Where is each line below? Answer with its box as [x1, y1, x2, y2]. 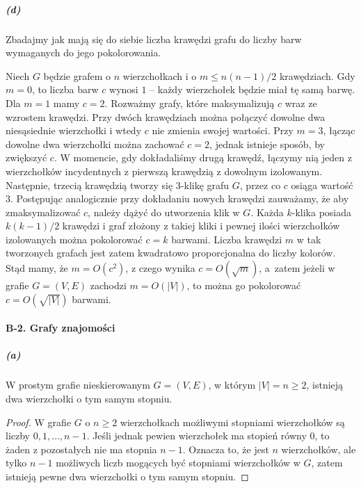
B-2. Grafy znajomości [6, 320, 115, 335]
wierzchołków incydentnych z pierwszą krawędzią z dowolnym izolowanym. [6, 163, 323, 178]
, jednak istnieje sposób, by [209, 136, 325, 151]
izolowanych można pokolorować [6, 231, 143, 246]
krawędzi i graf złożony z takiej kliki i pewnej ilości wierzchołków [62, 218, 340, 233]
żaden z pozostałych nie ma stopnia [6, 441, 157, 456]
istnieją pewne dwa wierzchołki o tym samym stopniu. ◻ [6, 469, 249, 483]
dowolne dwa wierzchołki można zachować [6, 136, 184, 151]
